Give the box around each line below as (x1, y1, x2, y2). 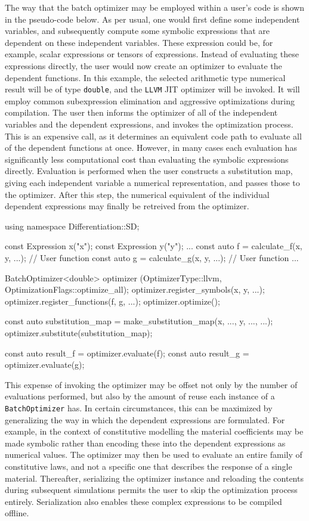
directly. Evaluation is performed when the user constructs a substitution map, (5, 165, 293, 177)
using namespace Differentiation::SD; (5, 219, 140, 232)
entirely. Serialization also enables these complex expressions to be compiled (5, 495, 282, 507)
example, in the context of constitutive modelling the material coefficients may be (5, 425, 304, 438)
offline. (5, 507, 29, 519)
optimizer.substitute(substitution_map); (5, 326, 153, 339)
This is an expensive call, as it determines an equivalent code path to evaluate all (5, 129, 302, 142)
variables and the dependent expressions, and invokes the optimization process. (5, 118, 293, 130)
